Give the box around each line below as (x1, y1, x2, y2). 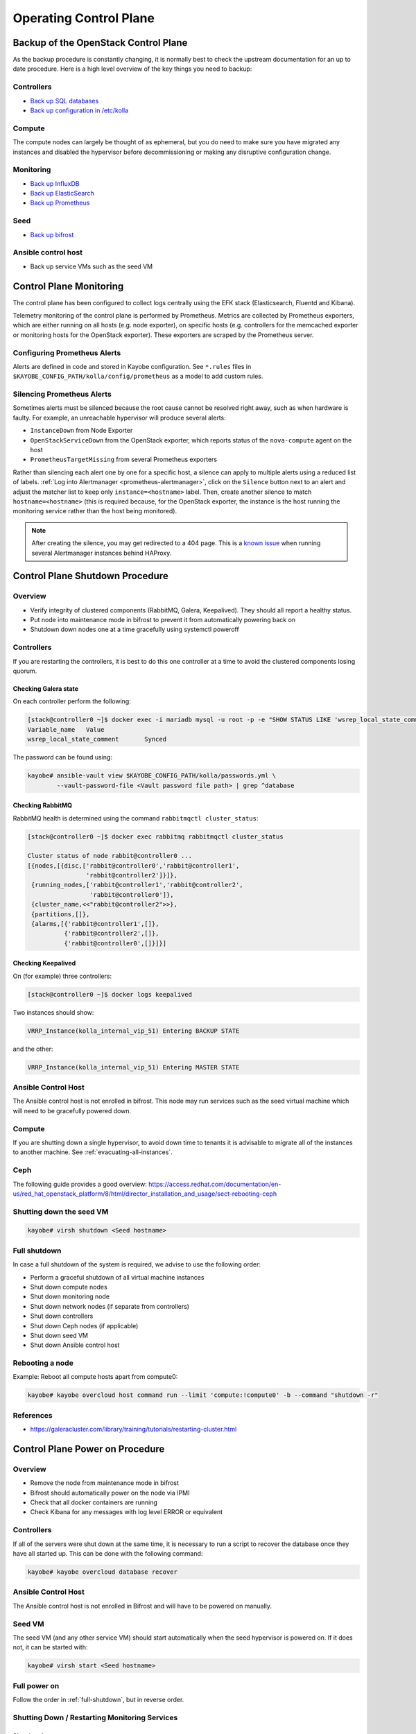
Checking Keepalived (12, 959, 76, 968)
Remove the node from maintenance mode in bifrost (30, 1479, 180, 1487)
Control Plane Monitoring (12, 280, 124, 292)
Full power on (12, 1681, 60, 1690)
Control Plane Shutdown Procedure (12, 570, 169, 582)
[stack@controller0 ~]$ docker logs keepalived (27, 990, 192, 998)
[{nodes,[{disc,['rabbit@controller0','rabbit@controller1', (27, 861, 240, 870)
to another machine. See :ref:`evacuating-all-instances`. (12, 1148, 173, 1156)
